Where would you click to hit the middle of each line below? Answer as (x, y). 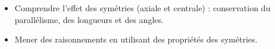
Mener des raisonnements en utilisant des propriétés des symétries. (136, 39)
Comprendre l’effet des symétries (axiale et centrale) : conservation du (143, 8)
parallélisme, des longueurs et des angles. (89, 19)
